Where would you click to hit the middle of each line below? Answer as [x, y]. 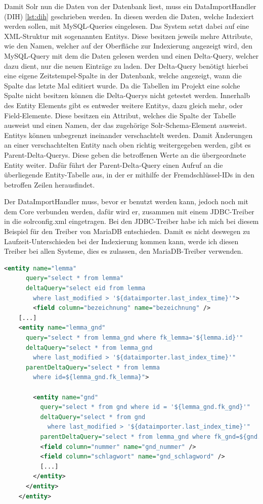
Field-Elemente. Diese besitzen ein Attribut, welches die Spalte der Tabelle [120, 115]
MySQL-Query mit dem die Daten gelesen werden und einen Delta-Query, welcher [131, 55]
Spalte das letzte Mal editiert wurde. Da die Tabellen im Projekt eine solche [122, 85]
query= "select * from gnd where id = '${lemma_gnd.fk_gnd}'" [145, 407]
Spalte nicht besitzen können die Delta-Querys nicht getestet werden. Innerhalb [127, 95]
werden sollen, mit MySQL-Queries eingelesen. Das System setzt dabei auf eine [127, 26]
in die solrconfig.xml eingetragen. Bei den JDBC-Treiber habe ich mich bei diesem [131, 221]
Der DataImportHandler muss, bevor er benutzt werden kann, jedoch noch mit [126, 201]
